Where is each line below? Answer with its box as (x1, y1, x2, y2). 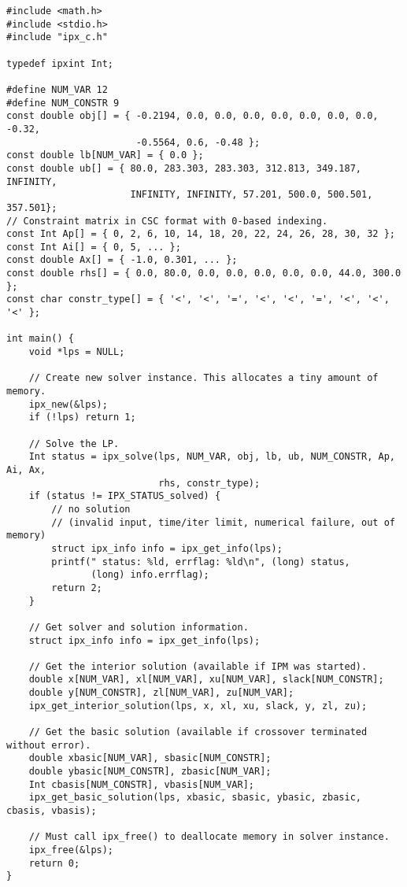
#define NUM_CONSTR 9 (6, 97, 120, 109)
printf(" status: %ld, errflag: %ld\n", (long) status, (51, 556, 350, 567)
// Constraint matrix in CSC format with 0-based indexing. (6, 215, 328, 227)
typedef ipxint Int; (6, 57, 114, 69)
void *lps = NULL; (28, 346, 125, 358)
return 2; (51, 582, 102, 593)
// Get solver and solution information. (28, 621, 249, 633)
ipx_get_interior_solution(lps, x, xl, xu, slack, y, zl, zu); (28, 700, 368, 711)
